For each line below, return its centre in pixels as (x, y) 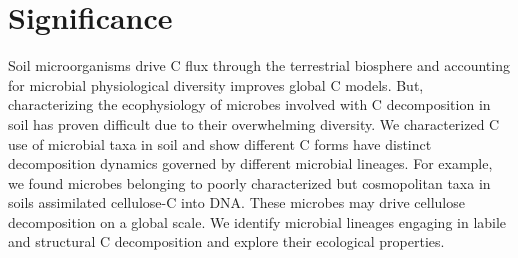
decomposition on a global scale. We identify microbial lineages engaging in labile (257, 221)
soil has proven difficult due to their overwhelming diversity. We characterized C (254, 123)
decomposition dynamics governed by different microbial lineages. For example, (250, 163)
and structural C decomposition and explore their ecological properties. (226, 241)
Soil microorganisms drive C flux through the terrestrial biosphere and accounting (259, 65)
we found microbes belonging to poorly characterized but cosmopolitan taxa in (249, 182)
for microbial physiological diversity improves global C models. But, (216, 84)
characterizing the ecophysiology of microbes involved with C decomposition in (249, 104)
